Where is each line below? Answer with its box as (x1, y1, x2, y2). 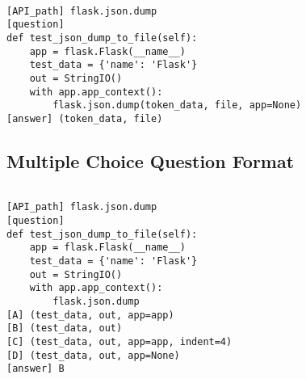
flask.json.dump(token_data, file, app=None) (52, 99, 302, 112)
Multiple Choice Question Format (6, 148, 295, 173)
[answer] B (6, 363, 65, 375)
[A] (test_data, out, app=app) (6, 309, 174, 321)
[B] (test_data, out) (6, 322, 123, 335)
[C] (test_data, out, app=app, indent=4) (6, 335, 233, 347)
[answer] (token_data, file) (6, 112, 163, 124)
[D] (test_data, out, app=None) (6, 349, 180, 361)
